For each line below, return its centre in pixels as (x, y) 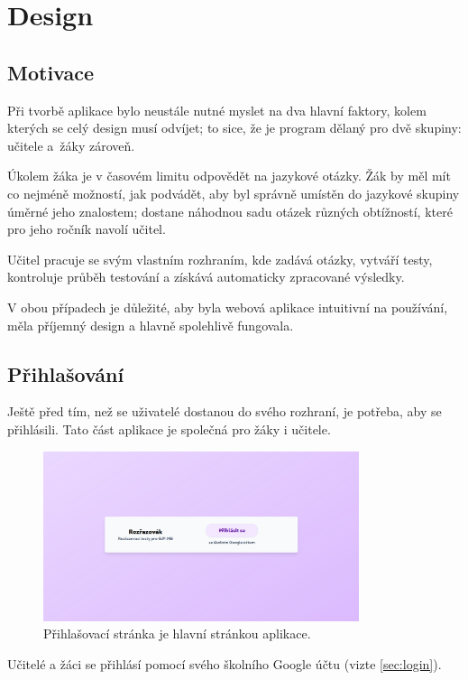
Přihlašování (66, 373)
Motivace (51, 72)
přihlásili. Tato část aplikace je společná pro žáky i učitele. (169, 428)
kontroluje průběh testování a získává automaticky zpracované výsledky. (206, 277)
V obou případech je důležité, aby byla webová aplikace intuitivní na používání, (228, 307)
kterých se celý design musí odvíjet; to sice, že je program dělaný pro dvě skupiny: (234, 128)
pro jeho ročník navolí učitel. (87, 229)
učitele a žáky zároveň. (71, 145)
